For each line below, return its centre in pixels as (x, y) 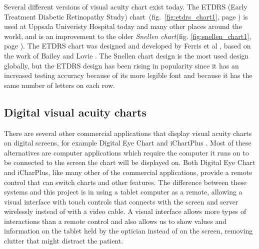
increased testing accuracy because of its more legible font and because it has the (128, 75)
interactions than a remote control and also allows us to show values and (115, 221)
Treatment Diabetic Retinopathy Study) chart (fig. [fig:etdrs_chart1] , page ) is (126, 16)
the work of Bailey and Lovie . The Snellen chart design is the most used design (126, 55)
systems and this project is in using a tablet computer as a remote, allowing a (123, 192)
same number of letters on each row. (59, 85)
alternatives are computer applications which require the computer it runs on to (126, 152)
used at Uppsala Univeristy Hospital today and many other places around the (123, 26)
